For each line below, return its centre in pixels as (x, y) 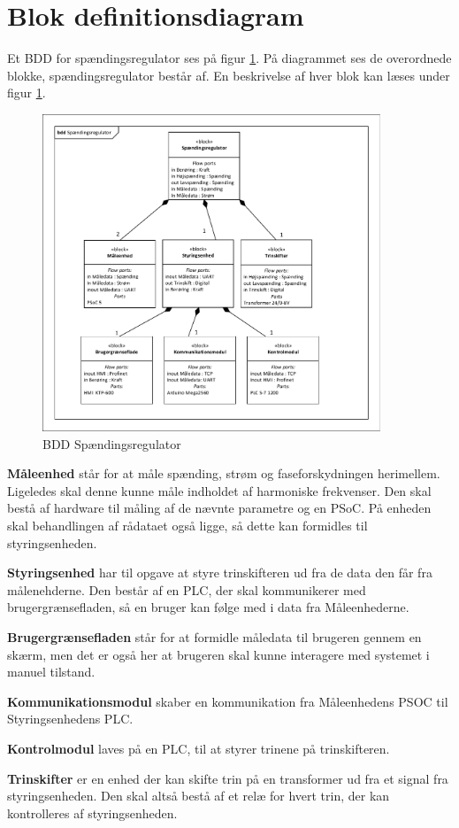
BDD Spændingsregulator (112, 443)
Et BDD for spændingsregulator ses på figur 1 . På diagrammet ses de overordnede (229, 58)
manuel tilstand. (51, 672)
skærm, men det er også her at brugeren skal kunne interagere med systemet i (218, 654)
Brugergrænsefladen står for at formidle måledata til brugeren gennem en (214, 636)
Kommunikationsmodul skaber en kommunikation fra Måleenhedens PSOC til (228, 701)
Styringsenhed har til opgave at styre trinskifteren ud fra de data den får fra (220, 573)
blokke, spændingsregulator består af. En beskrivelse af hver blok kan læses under (229, 75)
